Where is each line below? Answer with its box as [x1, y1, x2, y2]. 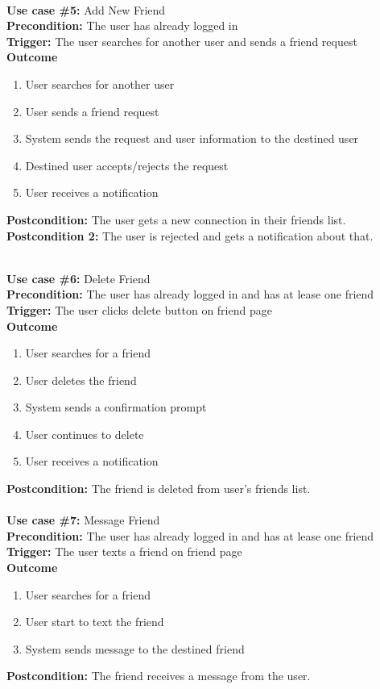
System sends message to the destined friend [25, 640, 245, 657]
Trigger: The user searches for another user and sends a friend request [6, 32, 357, 49]
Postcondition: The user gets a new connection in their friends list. [6, 211, 346, 228]
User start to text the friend [25, 613, 164, 630]
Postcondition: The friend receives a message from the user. [6, 667, 311, 684]
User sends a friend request [25, 102, 159, 119]
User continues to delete [25, 425, 144, 442]
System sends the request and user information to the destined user [25, 130, 359, 147]
